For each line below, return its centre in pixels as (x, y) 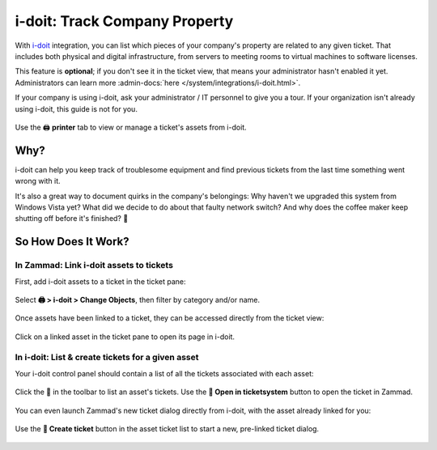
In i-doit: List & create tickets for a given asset (107, 358)
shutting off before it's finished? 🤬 (72, 219)
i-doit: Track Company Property (124, 21)
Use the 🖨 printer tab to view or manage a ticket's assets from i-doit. (131, 127)
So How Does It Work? (72, 242)
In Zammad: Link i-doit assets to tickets (94, 265)
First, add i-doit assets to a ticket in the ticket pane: (100, 281)
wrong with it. (38, 181)
